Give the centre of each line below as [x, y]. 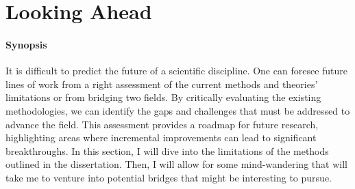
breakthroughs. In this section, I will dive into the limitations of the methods [167, 150]
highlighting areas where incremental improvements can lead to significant [161, 137]
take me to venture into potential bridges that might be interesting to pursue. [169, 177]
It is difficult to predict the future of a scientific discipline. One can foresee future [177, 71]
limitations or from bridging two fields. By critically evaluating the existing [163, 97]
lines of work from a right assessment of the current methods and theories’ [162, 84]
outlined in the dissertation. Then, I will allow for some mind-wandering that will [176, 164]
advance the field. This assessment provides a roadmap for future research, [162, 124]
